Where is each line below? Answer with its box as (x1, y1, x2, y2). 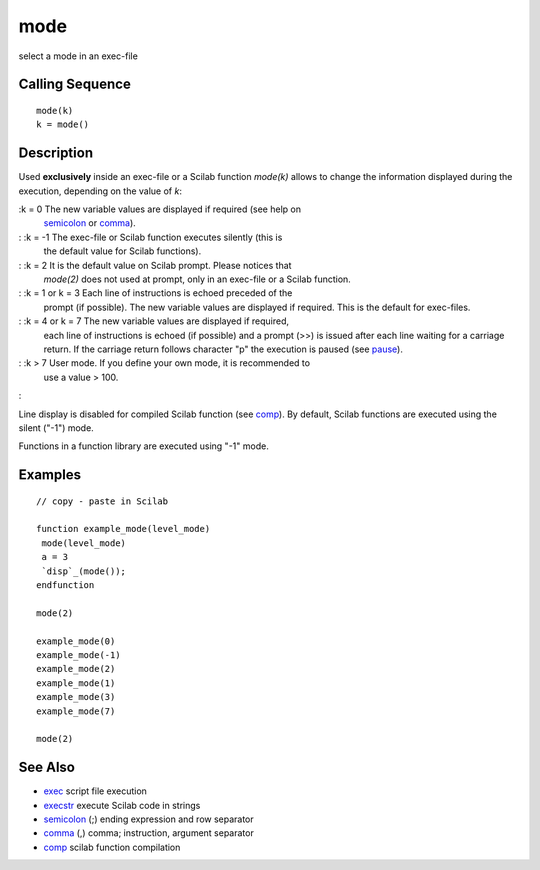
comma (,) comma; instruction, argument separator (43, 827, 254, 839)
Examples (18, 466, 82, 484)
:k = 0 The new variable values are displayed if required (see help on (18, 203, 302, 215)
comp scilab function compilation (43, 841, 181, 853)
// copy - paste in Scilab (36, 495, 169, 507)
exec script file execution (43, 785, 147, 797)
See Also (18, 759, 75, 776)
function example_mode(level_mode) (36, 523, 211, 535)
